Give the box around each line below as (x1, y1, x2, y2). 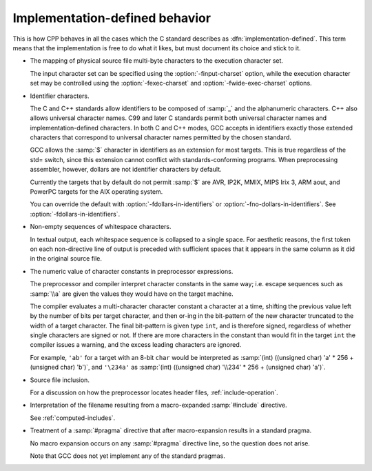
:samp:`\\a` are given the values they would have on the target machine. (30, 290, 234, 298)
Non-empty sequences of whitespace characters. (30, 223, 172, 231)
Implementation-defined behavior (12, 10, 211, 26)
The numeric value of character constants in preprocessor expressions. (30, 267, 234, 275)
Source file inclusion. (30, 376, 90, 384)
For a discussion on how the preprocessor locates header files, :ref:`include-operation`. (30, 388, 278, 397)
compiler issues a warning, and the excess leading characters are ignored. (30, 341, 242, 349)
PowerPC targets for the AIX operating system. (30, 188, 163, 196)
